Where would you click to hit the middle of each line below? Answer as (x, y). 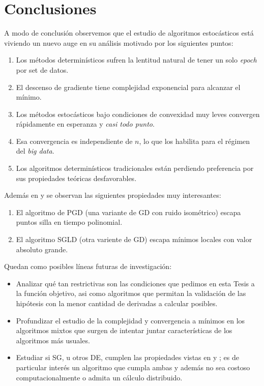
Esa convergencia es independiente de (74, 141)
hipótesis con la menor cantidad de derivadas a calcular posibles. (117, 303)
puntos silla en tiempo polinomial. (69, 222)
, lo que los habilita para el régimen (195, 141)
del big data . (35, 151)
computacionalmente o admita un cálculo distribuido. (99, 377)
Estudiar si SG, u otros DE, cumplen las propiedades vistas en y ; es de (127, 357)
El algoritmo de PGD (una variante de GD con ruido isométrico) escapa (128, 212)
